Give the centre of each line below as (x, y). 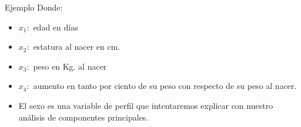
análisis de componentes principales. (83, 117)
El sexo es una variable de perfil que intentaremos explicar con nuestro (146, 105)
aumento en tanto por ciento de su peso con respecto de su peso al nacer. (165, 86)
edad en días (56, 27)
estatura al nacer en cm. (77, 47)
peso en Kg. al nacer (70, 66)
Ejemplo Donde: (34, 7)
